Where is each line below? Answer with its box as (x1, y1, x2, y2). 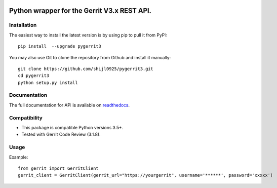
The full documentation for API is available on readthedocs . (9, 102, 130, 108)
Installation (9, 22, 37, 29)
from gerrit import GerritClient (18, 165, 99, 171)
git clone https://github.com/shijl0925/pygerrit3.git (18, 66, 154, 72)
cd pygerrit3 (18, 73, 49, 78)
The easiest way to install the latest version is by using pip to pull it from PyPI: (9, 32, 167, 38)
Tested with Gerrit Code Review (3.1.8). (21, 131, 101, 138)
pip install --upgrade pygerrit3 (18, 43, 101, 49)
